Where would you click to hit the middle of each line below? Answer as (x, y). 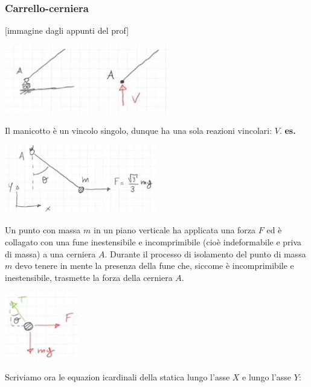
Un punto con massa (43, 230)
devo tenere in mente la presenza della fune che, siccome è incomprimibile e (154, 266)
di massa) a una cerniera (50, 253)
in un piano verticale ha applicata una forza (175, 230)
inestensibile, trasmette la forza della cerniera (89, 277)
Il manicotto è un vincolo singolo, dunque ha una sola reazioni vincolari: (139, 130)
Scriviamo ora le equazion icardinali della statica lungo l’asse (117, 377)
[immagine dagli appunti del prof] (67, 30)
